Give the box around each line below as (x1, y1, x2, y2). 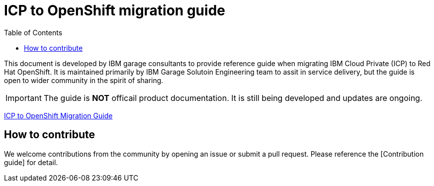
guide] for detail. (4, 158, 58, 167)
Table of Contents (4, 28, 63, 37)
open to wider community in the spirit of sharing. (4, 76, 164, 85)
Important (5, 93, 42, 103)
